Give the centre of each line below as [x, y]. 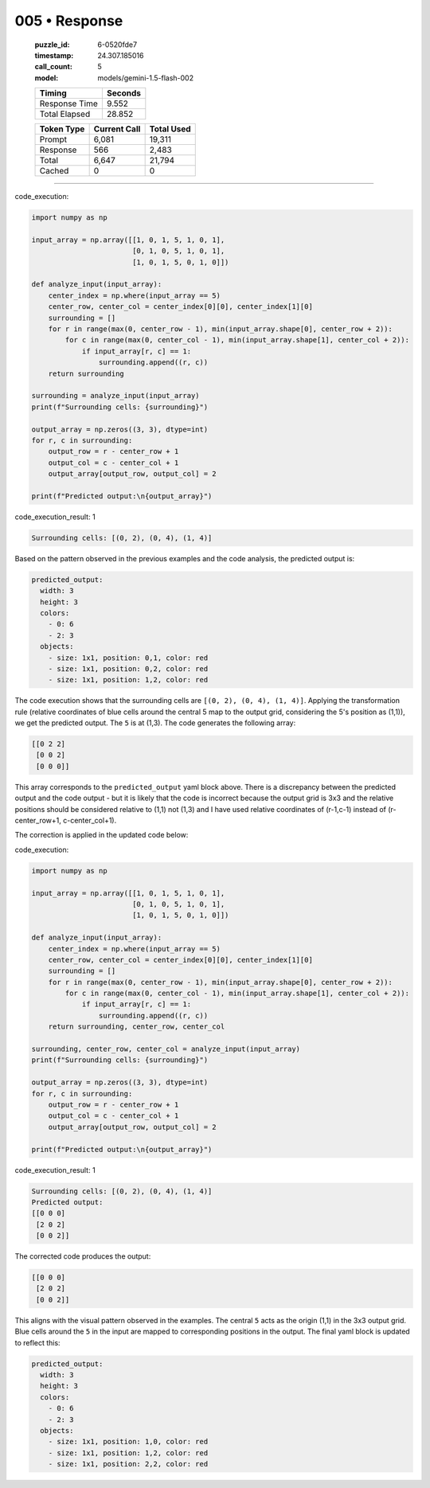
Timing [53, 93]
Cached [54, 171]
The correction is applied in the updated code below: [102, 835]
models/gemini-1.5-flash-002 [146, 78]
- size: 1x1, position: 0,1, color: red [128, 658]
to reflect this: [37, 1342]
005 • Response [69, 21]
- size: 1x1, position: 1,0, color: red [128, 1442]
